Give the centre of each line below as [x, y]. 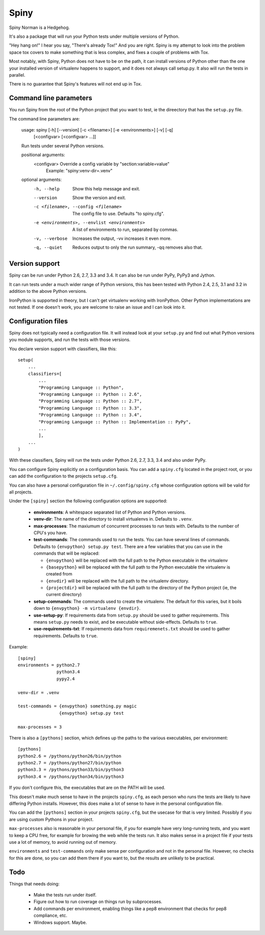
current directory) [64, 595]
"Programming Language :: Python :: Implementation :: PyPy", [115, 422]
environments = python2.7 [49, 665]
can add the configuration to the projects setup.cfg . [63, 476]
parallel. [17, 75]
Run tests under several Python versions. [63, 146]
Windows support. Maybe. [60, 922]
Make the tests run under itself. [65, 895]
